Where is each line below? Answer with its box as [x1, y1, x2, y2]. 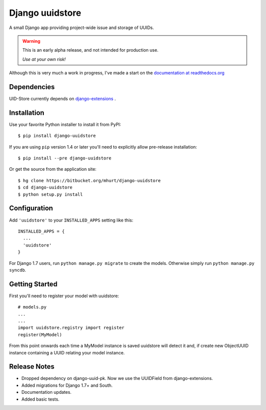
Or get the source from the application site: [9, 166, 97, 172]
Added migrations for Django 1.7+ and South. [21, 382, 113, 388]
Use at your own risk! [22, 56, 66, 62]
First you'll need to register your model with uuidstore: [9, 293, 119, 299]
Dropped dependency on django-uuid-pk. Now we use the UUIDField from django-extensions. [21, 376, 213, 381]
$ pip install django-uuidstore [18, 133, 96, 139]
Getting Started [9, 280, 58, 288]
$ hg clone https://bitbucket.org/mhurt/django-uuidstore [18, 178, 161, 183]
